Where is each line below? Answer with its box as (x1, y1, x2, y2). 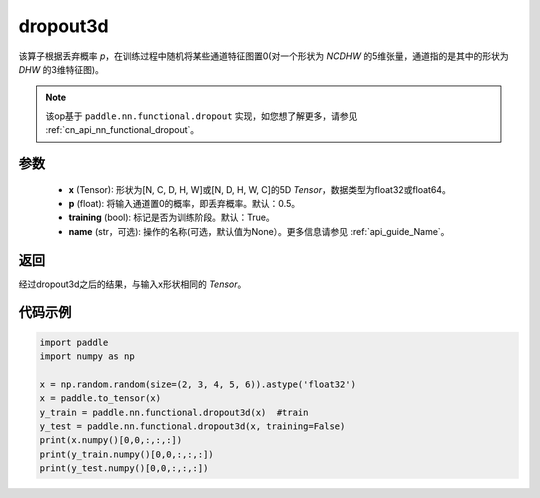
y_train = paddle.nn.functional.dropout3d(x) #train (39, 406, 309, 418)
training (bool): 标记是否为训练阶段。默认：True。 (68, 211, 275, 224)
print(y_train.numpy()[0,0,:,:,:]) (39, 448, 214, 460)
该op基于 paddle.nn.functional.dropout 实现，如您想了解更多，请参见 (45, 110, 358, 122)
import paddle (39, 336, 109, 348)
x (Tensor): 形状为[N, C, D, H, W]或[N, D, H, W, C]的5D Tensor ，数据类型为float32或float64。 (68, 183, 452, 195)
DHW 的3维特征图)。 (18, 63, 104, 75)
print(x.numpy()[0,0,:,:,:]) (39, 435, 183, 446)
